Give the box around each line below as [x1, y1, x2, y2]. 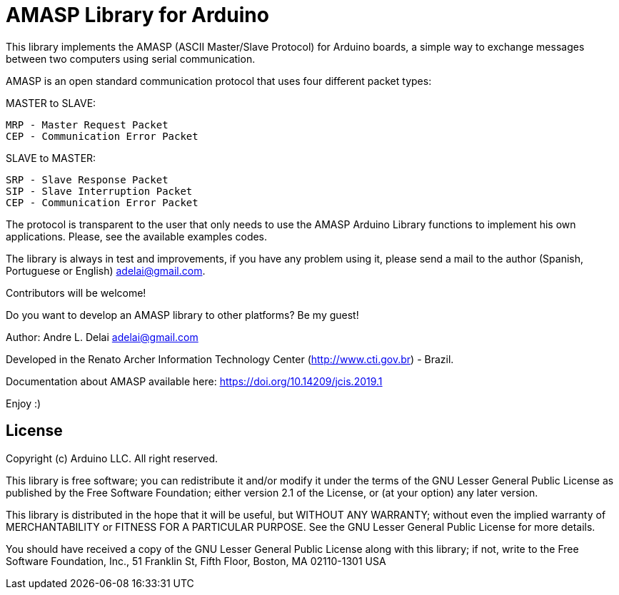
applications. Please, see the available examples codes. [6, 230, 268, 243]
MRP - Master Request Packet [6, 118, 168, 131]
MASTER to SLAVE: [6, 96, 96, 109]
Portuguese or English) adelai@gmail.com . [6, 264, 206, 277]
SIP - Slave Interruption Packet [6, 185, 193, 197]
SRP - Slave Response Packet [6, 173, 168, 185]
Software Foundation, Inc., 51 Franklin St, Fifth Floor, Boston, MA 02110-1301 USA [6, 554, 386, 567]
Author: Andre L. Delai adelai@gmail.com [6, 330, 198, 343]
